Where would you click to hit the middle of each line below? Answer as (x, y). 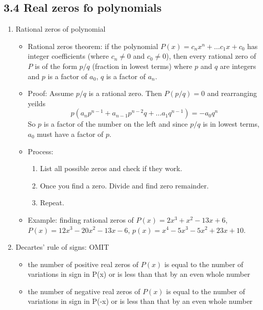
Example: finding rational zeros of (81, 219)
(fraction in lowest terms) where (142, 66)
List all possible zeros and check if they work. (111, 168)
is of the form (56, 66)
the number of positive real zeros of (83, 264)
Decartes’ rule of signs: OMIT (62, 247)
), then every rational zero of (211, 56)
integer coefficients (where (68, 56)
